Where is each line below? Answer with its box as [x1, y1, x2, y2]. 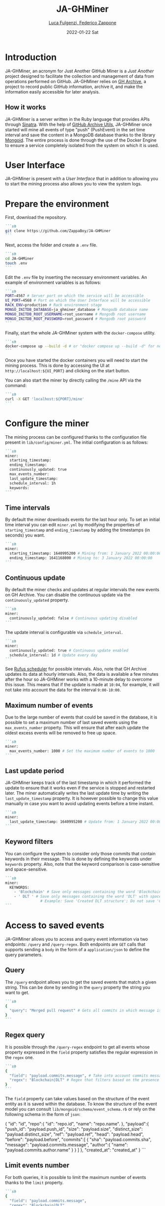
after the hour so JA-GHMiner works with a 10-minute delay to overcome [5, 676, 152, 682]
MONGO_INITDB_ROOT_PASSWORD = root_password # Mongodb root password [5, 316, 146, 321]
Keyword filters [5, 838, 54, 846]
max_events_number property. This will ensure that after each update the [5, 724, 149, 731]
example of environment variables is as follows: [5, 279, 102, 285]
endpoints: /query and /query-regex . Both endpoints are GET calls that [5, 941, 146, 947]
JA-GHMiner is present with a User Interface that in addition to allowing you [5, 176, 158, 181]
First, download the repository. [5, 214, 67, 220]
